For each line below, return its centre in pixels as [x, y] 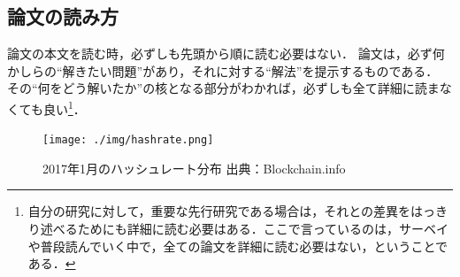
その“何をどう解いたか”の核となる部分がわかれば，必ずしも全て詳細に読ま [223, 88]
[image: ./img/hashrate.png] [128, 140]
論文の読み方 [63, 16]
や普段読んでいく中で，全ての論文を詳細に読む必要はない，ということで [238, 246]
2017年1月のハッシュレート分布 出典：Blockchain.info [194, 168]
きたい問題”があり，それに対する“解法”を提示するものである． [257, 70]
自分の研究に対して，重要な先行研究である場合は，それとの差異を [219, 211]
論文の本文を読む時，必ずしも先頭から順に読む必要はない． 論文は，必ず [220, 54]
